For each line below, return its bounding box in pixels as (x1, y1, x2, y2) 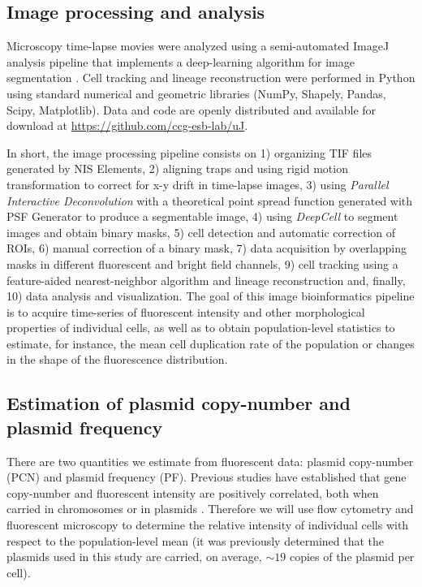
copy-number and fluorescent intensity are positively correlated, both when (6, 484, 379, 501)
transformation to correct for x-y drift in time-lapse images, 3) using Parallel (6, 175, 389, 192)
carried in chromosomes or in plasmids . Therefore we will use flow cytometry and (6, 500, 414, 517)
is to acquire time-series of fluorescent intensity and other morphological (6, 303, 365, 320)
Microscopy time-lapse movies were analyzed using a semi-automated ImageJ (6, 37, 390, 54)
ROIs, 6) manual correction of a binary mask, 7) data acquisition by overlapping (6, 240, 407, 257)
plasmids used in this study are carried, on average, (6, 548, 262, 565)
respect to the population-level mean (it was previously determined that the (6, 532, 385, 549)
